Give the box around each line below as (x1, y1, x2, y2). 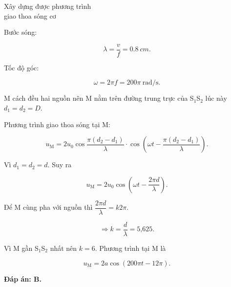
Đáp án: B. (4, 273, 42, 284)
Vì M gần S (4, 243, 39, 253)
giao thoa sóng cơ (4, 10, 56, 21)
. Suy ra (47, 159, 72, 170)
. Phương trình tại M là (95, 243, 166, 253)
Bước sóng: (4, 27, 37, 37)
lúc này (205, 93, 227, 103)
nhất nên (50, 243, 77, 253)
